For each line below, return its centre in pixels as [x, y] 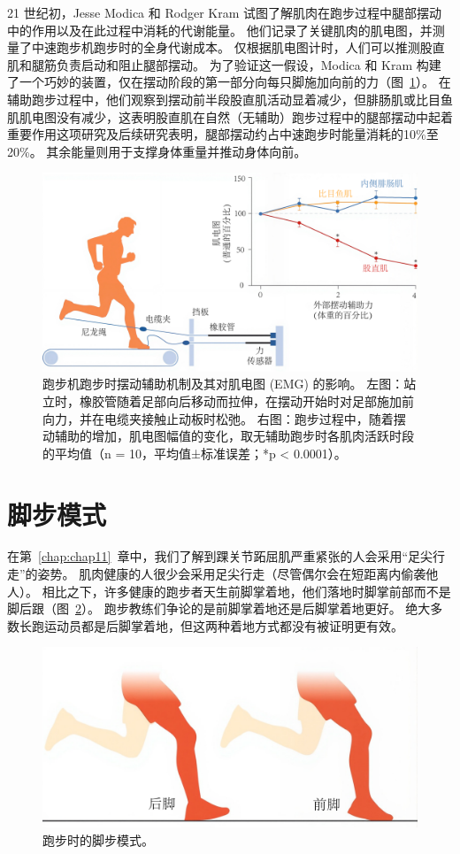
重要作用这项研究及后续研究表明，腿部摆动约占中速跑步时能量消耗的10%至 [223, 134]
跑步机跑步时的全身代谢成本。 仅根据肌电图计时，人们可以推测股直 [250, 47]
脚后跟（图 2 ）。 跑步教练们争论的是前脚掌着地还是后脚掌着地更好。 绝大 [219, 608]
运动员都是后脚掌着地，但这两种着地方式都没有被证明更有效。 [223, 625]
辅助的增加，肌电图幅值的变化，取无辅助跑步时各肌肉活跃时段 [234, 436]
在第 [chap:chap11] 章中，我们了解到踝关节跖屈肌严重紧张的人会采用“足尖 [220, 556]
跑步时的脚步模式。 [98, 839]
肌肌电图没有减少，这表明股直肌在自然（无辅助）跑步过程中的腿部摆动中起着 [230, 116]
